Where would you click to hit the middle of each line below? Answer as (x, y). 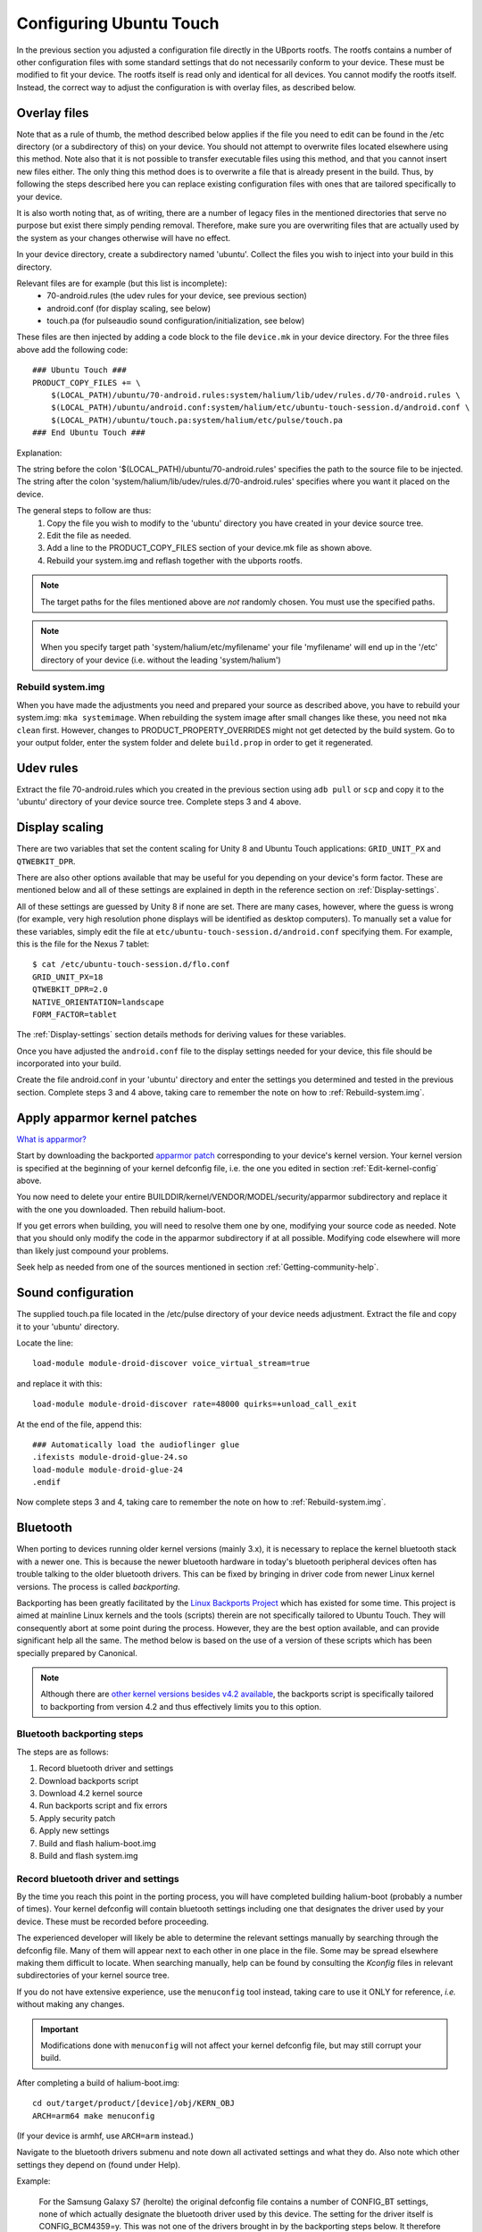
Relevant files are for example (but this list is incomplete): (122, 283)
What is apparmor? (51, 1139)
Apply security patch (77, 1818)
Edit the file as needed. (89, 535)
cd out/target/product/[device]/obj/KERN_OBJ (134, 2103)
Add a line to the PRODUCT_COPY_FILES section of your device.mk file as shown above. (209, 548)
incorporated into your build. (69, 1063)
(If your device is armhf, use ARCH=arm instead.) (105, 2136)
